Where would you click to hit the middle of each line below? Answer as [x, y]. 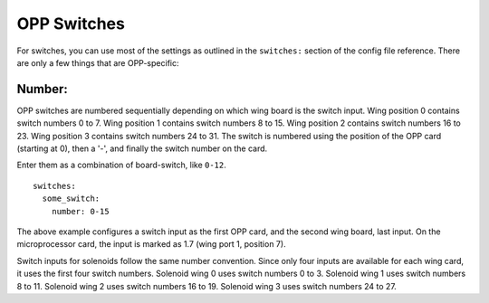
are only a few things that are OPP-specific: [98, 62]
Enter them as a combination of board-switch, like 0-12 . [121, 165]
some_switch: [71, 199]
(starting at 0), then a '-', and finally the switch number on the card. [142, 148]
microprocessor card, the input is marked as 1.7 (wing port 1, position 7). [151, 244]
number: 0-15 [80, 211]
